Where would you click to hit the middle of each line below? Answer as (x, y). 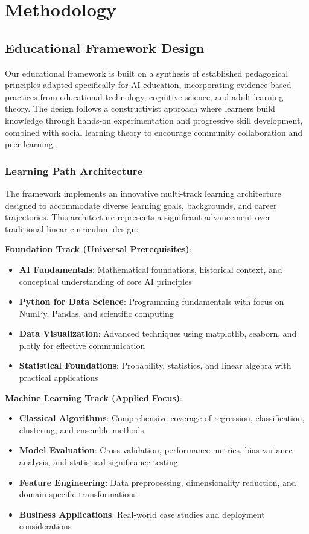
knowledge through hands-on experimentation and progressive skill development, (154, 120)
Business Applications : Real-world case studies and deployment (142, 514)
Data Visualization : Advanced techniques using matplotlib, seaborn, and (158, 333)
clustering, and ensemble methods (81, 429)
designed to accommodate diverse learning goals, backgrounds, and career (141, 205)
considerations (45, 526)
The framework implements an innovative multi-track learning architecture (143, 193)
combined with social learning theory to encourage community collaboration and (154, 132)
